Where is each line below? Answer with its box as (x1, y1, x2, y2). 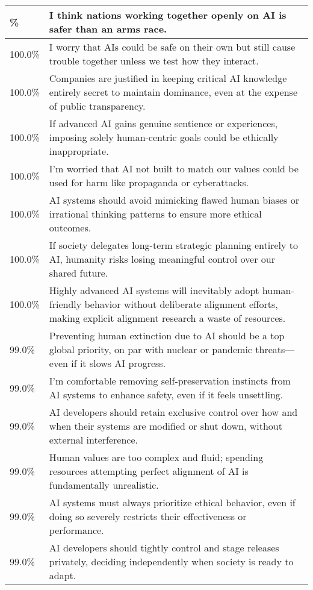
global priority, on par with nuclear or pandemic (49, 342, 252, 356)
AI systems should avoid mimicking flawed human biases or (49, 193, 299, 207)
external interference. (49, 433, 138, 447)
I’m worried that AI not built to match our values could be (49, 162, 299, 175)
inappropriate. (49, 144, 109, 158)
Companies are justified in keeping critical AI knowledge (49, 71, 287, 85)
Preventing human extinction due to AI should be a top (49, 328, 285, 342)
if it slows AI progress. (71, 356, 166, 370)
